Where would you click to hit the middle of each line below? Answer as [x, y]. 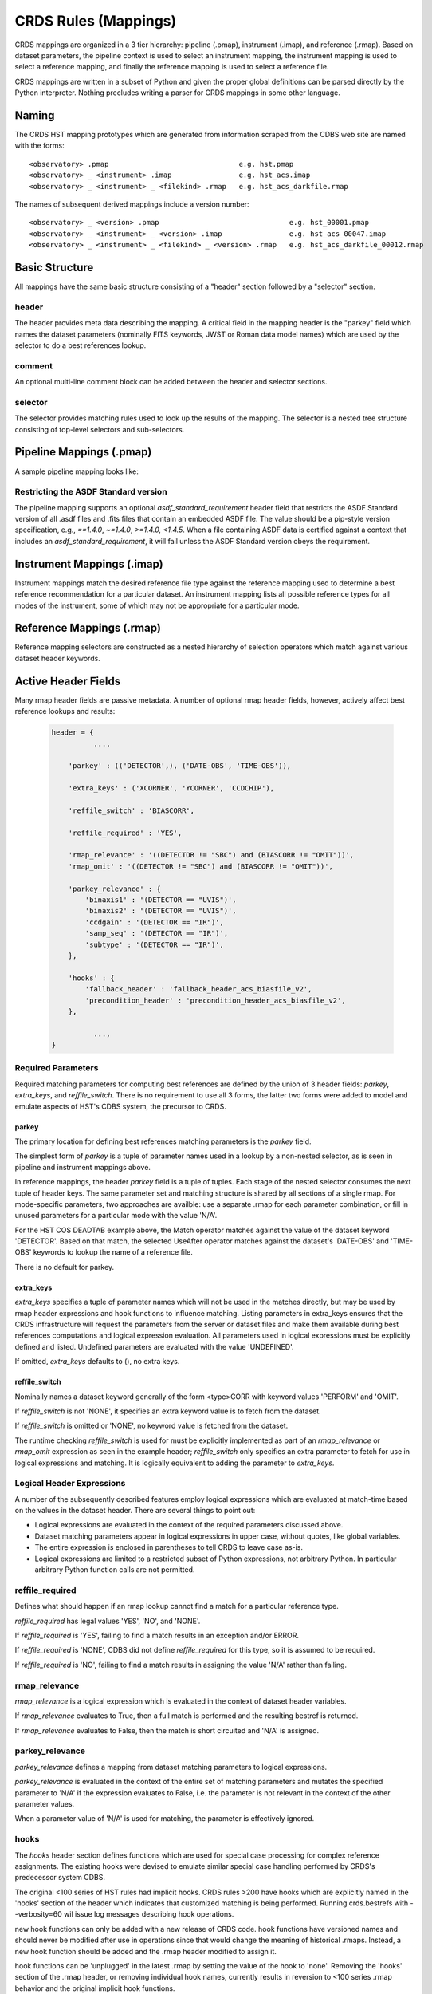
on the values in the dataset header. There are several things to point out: [135, 1511]
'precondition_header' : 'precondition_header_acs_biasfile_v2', [215, 1000]
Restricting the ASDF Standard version [91, 492]
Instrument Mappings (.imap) [89, 564]
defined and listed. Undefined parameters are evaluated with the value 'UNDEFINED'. [154, 1346]
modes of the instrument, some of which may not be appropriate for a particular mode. [157, 605]
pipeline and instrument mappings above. [83, 1167]
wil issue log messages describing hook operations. [149, 1914]
